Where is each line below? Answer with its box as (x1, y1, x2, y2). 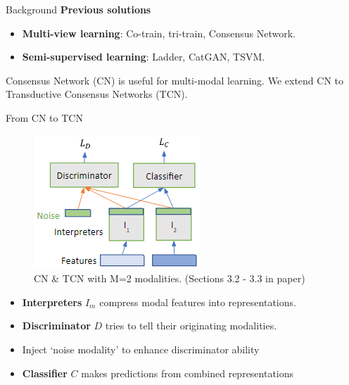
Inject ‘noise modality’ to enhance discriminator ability (22, 341, 260, 356)
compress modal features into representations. (99, 294, 296, 309)
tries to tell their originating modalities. (105, 318, 277, 333)
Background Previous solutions (6, 2, 151, 16)
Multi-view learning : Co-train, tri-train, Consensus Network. (22, 25, 296, 40)
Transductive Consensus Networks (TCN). (6, 87, 188, 101)
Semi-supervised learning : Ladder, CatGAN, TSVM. (22, 49, 265, 64)
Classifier (22, 365, 68, 380)
